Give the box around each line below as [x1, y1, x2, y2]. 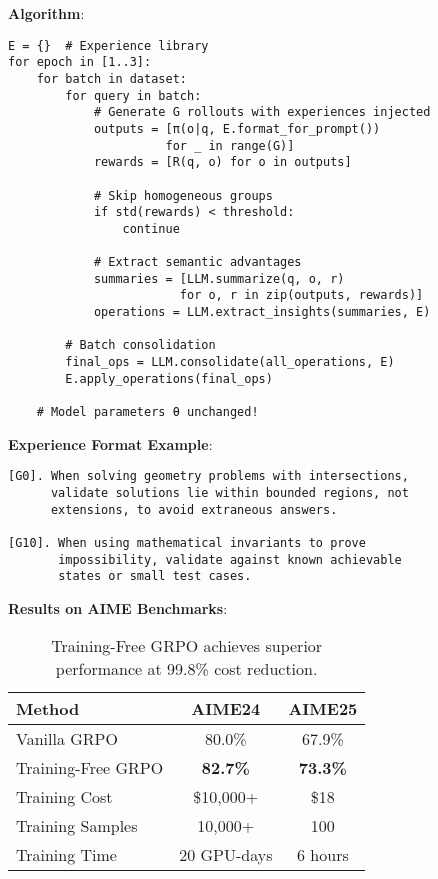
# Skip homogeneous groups [93, 188, 273, 203]
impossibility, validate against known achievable [58, 552, 402, 567]
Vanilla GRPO [16, 727, 118, 751]
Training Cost [16, 785, 113, 809]
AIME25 [288, 697, 358, 721]
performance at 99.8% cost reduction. [55, 657, 318, 681]
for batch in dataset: [36, 71, 187, 86]
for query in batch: [65, 88, 202, 103]
